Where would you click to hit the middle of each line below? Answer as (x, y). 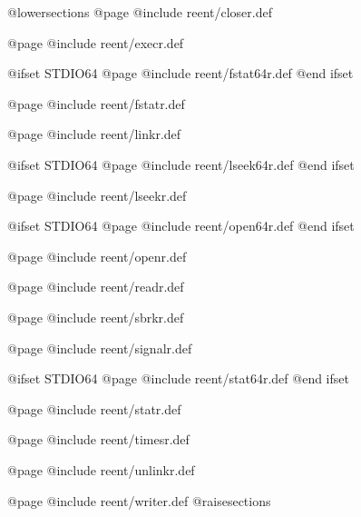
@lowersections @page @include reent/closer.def (140, 12)
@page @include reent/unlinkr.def (101, 469)
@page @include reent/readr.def (96, 287)
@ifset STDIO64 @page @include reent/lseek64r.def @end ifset (181, 164)
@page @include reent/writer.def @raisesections (139, 500)
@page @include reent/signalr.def (100, 348)
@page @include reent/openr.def (97, 256)
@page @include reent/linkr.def (94, 134)
